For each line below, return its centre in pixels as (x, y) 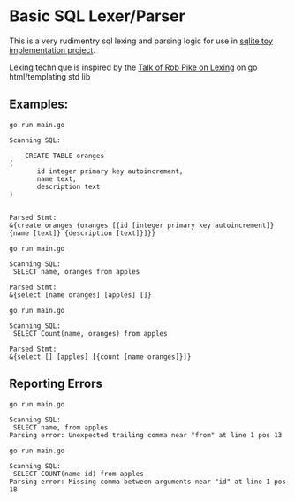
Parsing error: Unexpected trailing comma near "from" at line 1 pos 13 (146, 435)
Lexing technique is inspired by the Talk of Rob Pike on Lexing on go (133, 67)
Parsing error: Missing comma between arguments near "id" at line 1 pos (148, 482)
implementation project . (52, 49)
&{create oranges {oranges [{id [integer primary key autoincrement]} (142, 225)
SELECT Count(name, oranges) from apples (90, 333)
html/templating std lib (50, 76)
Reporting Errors (56, 384)
